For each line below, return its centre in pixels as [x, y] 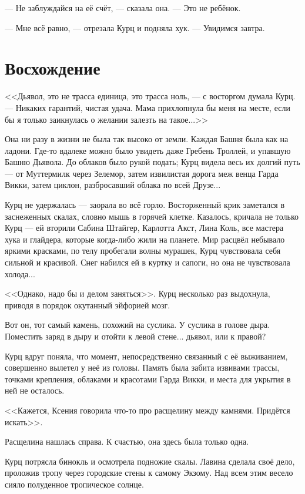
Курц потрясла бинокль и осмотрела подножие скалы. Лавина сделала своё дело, [150, 461]
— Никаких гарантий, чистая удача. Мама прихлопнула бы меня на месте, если [148, 107]
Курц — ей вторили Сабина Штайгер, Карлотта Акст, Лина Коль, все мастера [144, 228]
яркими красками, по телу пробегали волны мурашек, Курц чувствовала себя [143, 251]
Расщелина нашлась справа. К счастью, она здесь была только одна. [127, 441]
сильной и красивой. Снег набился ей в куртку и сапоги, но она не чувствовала [148, 262]
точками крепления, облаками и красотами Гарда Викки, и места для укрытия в [148, 379]
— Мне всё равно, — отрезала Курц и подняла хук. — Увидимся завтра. [135, 27]
